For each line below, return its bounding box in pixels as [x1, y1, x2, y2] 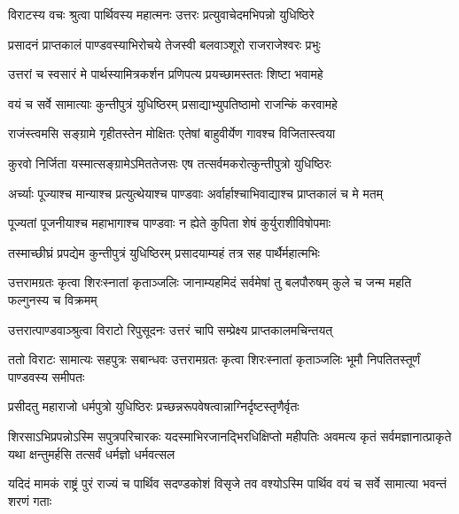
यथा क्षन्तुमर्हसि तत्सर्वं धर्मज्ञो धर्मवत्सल [8, 444, 175, 463]
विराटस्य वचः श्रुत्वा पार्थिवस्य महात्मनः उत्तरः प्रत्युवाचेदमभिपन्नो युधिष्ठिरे [8, 5, 315, 23]
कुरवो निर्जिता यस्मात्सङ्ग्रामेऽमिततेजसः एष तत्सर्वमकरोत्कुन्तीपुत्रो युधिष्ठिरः [8, 153, 331, 172]
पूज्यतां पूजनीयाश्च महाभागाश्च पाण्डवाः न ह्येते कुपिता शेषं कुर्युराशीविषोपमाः [8, 214, 331, 232]
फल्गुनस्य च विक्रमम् [8, 290, 97, 308]
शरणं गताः [8, 491, 52, 510]
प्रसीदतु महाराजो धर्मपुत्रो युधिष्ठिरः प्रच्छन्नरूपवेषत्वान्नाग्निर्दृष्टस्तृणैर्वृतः [8, 397, 300, 416]
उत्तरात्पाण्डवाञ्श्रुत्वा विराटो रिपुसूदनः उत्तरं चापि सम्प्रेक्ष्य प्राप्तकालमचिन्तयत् [8, 320, 333, 339]
